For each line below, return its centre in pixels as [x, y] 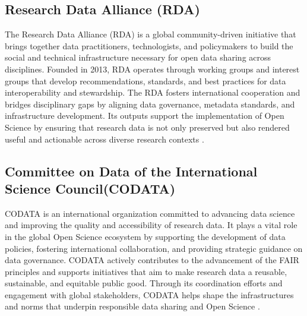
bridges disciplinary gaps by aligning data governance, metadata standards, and [150, 104]
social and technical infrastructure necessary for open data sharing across [138, 57]
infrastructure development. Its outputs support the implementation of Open [145, 116]
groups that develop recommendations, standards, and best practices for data [145, 80]
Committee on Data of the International [131, 171]
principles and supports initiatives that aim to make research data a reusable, [146, 271]
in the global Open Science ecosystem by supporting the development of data [145, 236]
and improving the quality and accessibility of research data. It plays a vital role [151, 225]
